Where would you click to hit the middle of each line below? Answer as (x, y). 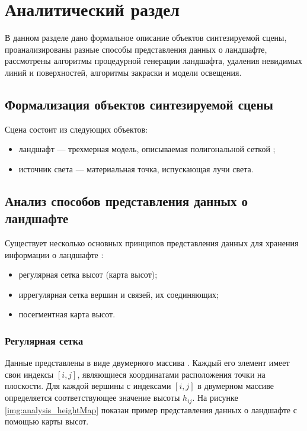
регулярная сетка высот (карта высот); (88, 274)
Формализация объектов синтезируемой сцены (139, 104)
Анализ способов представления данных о (127, 200)
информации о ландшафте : (54, 254)
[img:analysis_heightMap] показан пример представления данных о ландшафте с (151, 409)
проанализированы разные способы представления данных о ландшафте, (136, 49)
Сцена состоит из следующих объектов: (76, 129)
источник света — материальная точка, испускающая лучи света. (136, 168)
